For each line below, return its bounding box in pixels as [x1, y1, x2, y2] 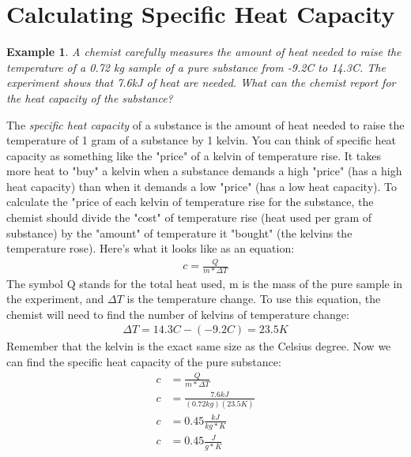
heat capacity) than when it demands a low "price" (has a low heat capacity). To [6, 178, 398, 194]
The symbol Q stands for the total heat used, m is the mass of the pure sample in [6, 275, 403, 291]
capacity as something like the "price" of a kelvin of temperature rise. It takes [6, 147, 382, 163]
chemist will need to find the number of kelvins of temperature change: [6, 305, 349, 322]
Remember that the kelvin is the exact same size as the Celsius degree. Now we [6, 338, 391, 354]
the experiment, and [6, 290, 104, 307]
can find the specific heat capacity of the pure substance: [6, 353, 281, 369]
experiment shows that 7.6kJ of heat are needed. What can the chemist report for [6, 74, 396, 91]
